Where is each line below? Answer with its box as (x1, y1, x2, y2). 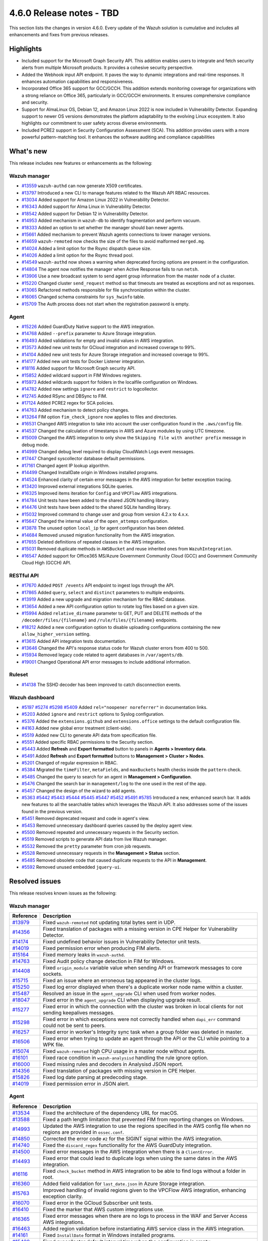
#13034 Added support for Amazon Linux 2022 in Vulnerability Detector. (21, 197, 170, 203)
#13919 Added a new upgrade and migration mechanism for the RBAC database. (21, 596, 186, 603)
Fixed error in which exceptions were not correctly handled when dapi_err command (43, 1016, 241, 1023)
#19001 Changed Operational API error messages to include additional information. (21, 659, 191, 665)
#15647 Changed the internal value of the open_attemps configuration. (21, 518, 169, 524)
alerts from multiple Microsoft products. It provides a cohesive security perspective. (21, 65, 194, 70)
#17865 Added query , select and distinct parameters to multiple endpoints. (21, 589, 185, 595)
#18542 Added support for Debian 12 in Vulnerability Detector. (21, 210, 149, 216)
